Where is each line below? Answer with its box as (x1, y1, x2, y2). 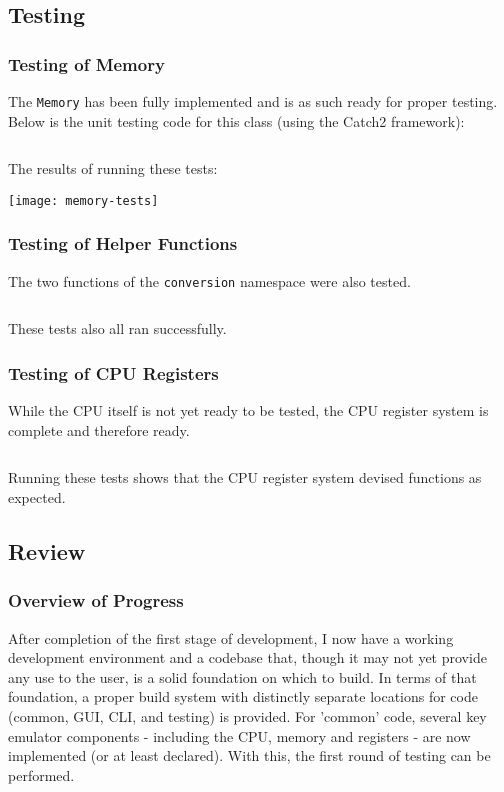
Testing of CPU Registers (8, 360, 219, 385)
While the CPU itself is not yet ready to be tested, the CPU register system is (8, 400, 489, 421)
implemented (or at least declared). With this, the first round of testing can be (8, 745, 491, 766)
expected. (8, 486, 66, 507)
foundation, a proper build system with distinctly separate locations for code (8, 686, 478, 707)
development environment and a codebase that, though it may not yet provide (8, 647, 487, 668)
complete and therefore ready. (8, 419, 190, 440)
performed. (8, 764, 75, 785)
